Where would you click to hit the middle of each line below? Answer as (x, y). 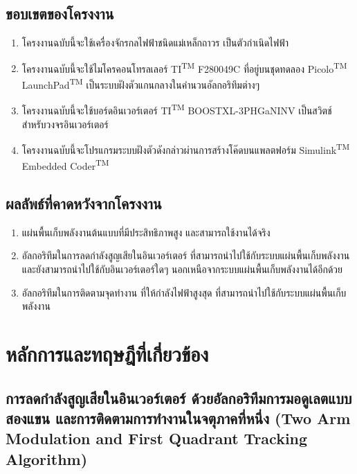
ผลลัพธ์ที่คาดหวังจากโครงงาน (84, 203)
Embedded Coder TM (65, 165)
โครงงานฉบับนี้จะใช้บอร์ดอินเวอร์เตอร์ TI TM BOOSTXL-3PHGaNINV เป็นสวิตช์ (177, 109)
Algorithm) (47, 458)
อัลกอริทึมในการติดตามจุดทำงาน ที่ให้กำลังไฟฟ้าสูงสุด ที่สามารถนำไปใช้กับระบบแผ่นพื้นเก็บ (184, 292)
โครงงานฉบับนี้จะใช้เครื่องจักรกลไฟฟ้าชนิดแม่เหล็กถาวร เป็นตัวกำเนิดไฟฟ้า (155, 43)
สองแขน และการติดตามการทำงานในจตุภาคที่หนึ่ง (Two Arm (178, 418)
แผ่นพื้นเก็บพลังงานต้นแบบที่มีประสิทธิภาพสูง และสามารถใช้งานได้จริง (146, 232)
